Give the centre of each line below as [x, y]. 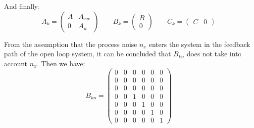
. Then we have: [61, 63]
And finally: [22, 6]
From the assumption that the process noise [71, 44]
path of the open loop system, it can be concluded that [88, 54]
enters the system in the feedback [200, 44]
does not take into [214, 54]
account [16, 63]
